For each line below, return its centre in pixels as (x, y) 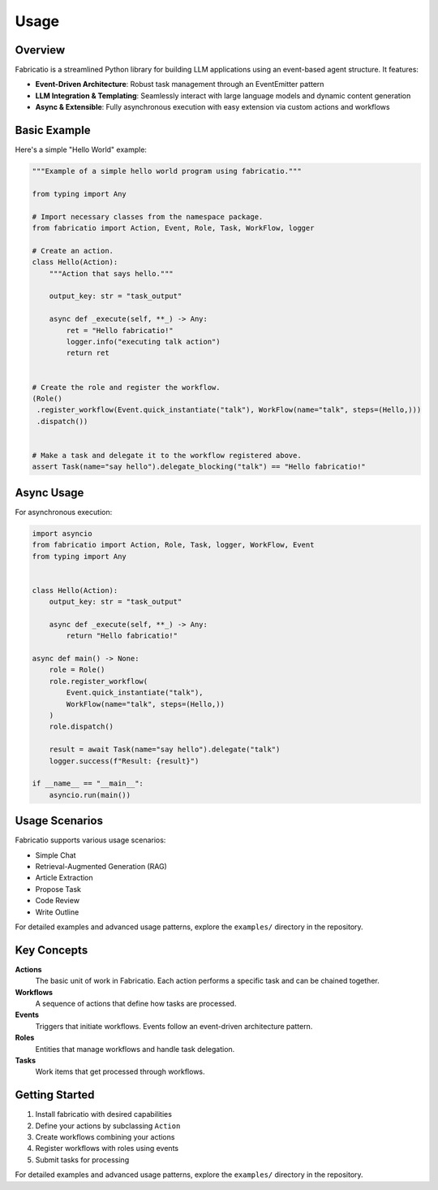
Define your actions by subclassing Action (108, 1126)
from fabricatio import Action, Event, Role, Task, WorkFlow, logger (173, 228)
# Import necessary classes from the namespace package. (148, 216)
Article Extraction (64, 878)
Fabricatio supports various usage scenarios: (90, 840)
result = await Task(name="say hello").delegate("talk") (165, 750)
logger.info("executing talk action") (143, 342)
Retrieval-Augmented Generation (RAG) (101, 867)
